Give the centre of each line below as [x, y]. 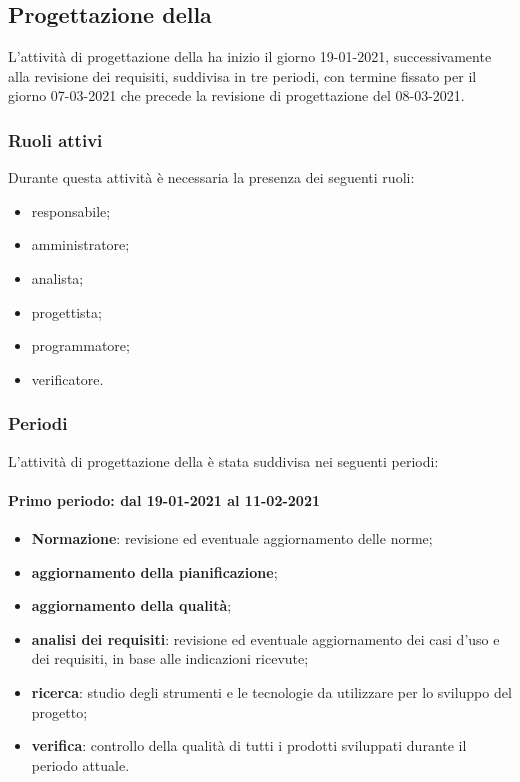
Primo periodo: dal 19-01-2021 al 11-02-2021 [164, 499]
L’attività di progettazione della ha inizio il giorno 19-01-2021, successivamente [250, 56]
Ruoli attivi [55, 139]
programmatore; [80, 345]
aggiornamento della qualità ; [131, 605]
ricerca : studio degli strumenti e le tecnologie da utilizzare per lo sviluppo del [271, 691]
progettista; [66, 311]
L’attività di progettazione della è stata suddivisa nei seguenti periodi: [223, 460]
